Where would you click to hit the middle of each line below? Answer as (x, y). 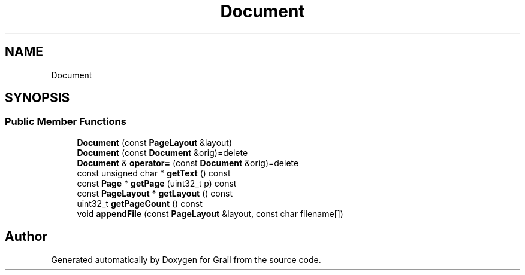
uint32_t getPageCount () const (140, 203)
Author (26, 237)
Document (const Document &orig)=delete (162, 152)
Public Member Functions (66, 122)
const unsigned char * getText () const (154, 173)
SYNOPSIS (37, 98)
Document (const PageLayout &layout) (155, 142)
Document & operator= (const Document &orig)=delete (188, 163)
